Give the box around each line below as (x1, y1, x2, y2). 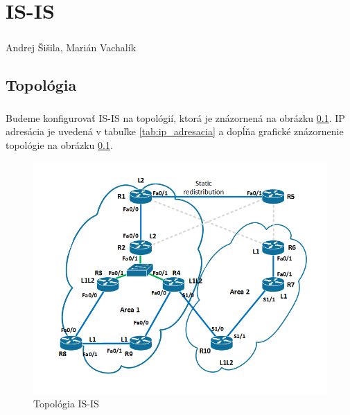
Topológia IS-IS (33, 396, 99, 411)
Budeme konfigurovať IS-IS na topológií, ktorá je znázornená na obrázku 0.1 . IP (6, 110, 345, 125)
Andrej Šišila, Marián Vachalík (6, 39, 137, 54)
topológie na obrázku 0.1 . (6, 137, 113, 152)
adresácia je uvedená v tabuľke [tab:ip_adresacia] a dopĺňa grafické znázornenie (6, 124, 344, 139)
